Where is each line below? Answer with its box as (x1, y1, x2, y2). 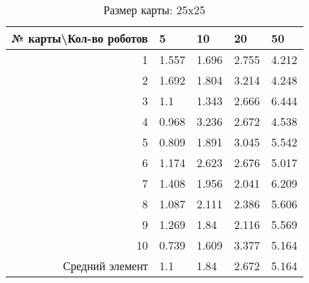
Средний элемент (63, 257, 148, 274)
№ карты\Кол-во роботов (11, 30, 148, 46)
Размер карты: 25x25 (103, 1, 206, 18)
